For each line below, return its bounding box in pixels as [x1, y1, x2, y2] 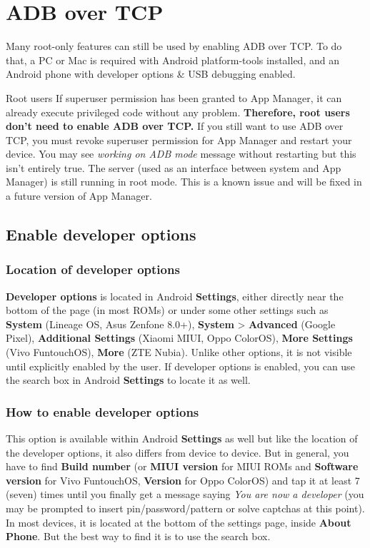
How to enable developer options [6, 402, 199, 420]
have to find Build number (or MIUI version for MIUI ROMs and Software [6, 459, 359, 474]
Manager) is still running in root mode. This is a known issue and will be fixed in [6, 174, 362, 189]
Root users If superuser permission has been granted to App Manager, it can [6, 90, 342, 105]
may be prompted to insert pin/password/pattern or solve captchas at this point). [6, 501, 365, 515]
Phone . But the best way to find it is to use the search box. [6, 529, 271, 544]
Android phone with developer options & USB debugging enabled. [6, 66, 296, 81]
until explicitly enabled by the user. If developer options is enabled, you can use [6, 358, 355, 373]
